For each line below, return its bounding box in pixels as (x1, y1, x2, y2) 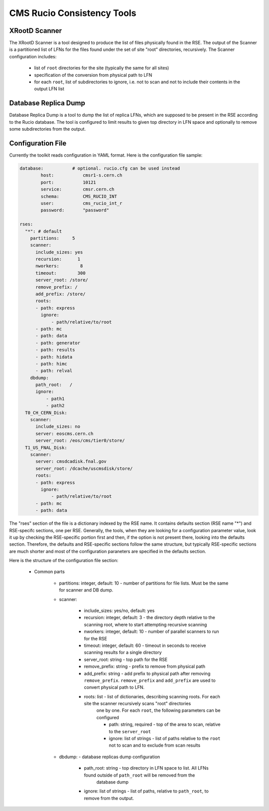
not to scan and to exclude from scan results (109, 742, 201, 748)
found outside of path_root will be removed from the (84, 772, 195, 778)
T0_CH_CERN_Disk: (25, 409, 67, 415)
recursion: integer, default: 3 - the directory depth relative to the (84, 614, 215, 620)
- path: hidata (35, 354, 73, 360)
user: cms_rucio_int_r (40, 200, 123, 206)
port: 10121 (40, 180, 97, 185)
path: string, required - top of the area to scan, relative (109, 721, 221, 728)
